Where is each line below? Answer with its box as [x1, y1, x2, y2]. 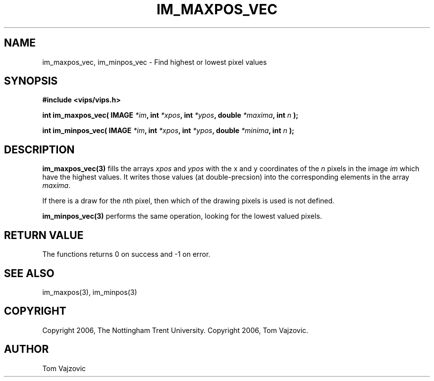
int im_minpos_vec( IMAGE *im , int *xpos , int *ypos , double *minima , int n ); [42, 126, 294, 135]
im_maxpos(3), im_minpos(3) [42, 287, 137, 296]
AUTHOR [4, 343, 49, 356]
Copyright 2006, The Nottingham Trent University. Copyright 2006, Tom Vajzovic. [42, 326, 309, 334]
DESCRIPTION [4, 143, 75, 156]
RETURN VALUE [4, 229, 84, 241]
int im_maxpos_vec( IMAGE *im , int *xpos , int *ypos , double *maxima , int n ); [42, 111, 299, 120]
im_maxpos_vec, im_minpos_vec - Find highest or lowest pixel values [42, 57, 267, 66]
